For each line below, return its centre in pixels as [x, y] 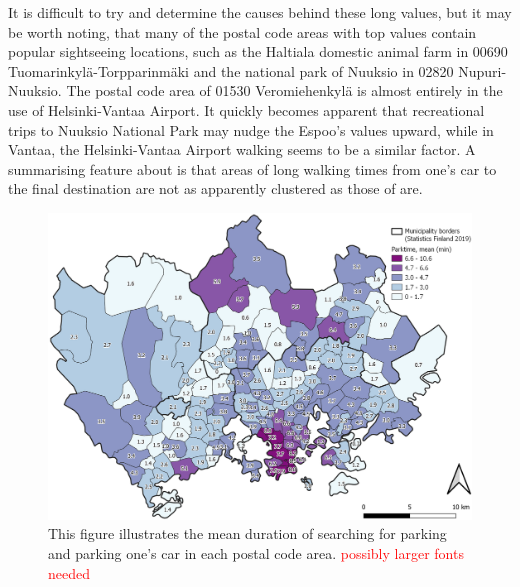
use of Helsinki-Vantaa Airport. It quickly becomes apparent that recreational [246, 109]
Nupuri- [482, 70]
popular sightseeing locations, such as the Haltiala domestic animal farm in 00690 [258, 51]
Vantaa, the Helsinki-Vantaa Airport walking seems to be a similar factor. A [242, 149]
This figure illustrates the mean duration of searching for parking [247, 533]
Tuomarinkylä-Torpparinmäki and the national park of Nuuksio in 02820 [231, 70]
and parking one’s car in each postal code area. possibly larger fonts [256, 552]
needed [69, 572]
